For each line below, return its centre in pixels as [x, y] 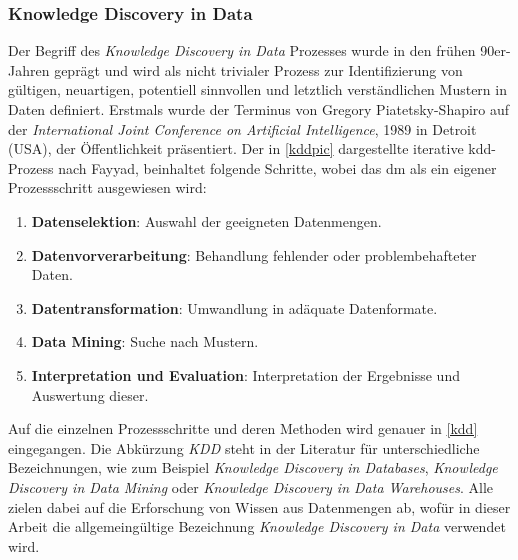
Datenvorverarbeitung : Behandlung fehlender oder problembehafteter [254, 254]
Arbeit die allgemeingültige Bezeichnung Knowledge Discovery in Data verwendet [257, 526]
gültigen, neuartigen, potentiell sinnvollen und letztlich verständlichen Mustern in [257, 89]
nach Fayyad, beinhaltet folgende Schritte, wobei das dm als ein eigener [277, 167]
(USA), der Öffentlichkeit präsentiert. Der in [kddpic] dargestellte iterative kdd [250, 148]
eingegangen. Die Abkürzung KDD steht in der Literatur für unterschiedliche [244, 447]
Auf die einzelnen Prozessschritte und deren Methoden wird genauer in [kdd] [243, 428]
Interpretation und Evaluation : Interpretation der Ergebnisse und [245, 374]
